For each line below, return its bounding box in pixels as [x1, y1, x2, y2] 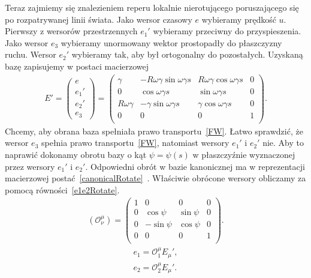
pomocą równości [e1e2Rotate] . [5, 183, 120, 196]
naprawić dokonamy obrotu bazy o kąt [5, 148, 147, 160]
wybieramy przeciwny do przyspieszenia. [153, 25, 301, 37]
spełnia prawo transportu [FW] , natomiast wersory [41, 136, 230, 149]
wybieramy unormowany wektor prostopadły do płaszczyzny [61, 36, 282, 49]
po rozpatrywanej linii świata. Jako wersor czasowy [5, 13, 192, 25]
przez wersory [5, 160, 55, 172]
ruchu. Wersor [5, 48, 56, 61]
